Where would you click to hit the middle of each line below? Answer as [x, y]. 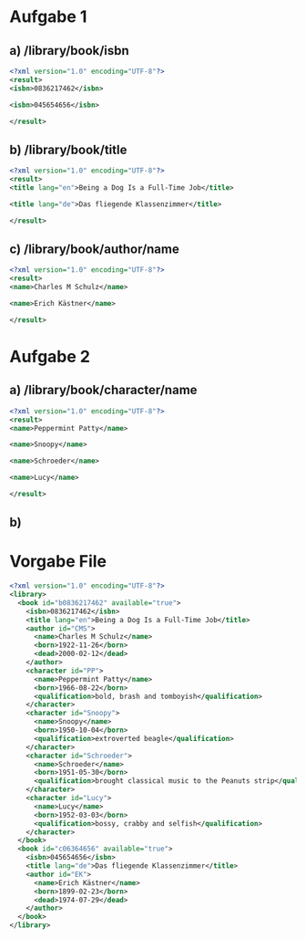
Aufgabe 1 [48, 17]
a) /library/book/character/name [103, 390]
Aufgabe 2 [50, 356]
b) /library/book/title [68, 149]
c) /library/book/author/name [94, 249]
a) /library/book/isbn [69, 51]
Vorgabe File [58, 562]
